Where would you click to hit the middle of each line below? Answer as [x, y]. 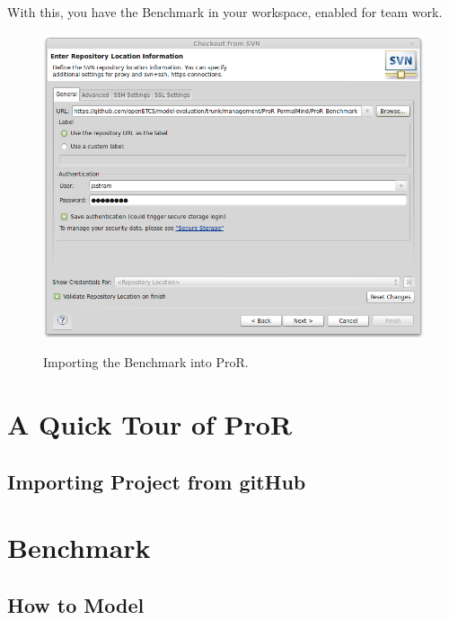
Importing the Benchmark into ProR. [146, 362]
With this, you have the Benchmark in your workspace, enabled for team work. [225, 12]
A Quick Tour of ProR [150, 424]
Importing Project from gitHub [157, 481]
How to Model [76, 604]
